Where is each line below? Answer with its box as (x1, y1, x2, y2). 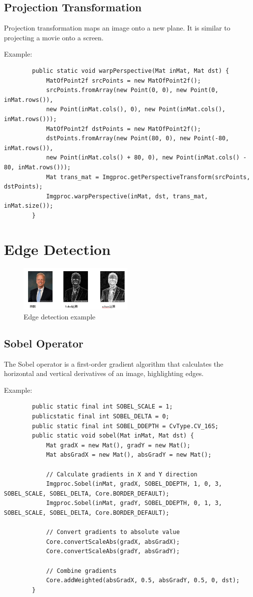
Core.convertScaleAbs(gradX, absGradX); (46, 538, 180, 545)
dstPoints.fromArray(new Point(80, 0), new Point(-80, (46, 135, 229, 142)
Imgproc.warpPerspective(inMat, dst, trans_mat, (46, 192, 208, 200)
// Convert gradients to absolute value (46, 529, 180, 536)
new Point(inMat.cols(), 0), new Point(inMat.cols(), (46, 106, 226, 113)
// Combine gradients (46, 567, 117, 574)
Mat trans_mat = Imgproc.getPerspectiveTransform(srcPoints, (46, 173, 251, 181)
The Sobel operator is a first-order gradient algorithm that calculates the (4, 358, 224, 369)
